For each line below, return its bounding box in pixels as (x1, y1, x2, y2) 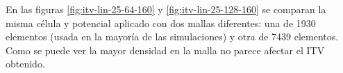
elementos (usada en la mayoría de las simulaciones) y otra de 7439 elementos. (6, 29, 339, 44)
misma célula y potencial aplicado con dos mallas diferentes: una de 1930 (6, 15, 316, 30)
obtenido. (6, 56, 45, 71)
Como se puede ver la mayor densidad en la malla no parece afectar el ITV (6, 42, 325, 57)
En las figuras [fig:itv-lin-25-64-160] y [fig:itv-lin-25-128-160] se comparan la (6, 2, 326, 16)
